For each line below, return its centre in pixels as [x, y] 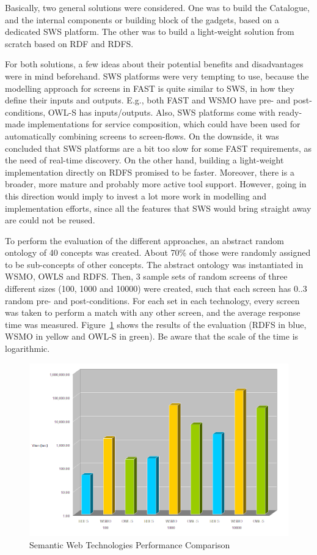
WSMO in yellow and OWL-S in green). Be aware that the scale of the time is [152, 336]
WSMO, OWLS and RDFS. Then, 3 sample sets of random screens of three [146, 276]
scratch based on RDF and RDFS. [69, 43]
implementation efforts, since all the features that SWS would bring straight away [158, 208]
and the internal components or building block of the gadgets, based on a [142, 19]
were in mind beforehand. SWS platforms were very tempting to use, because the [157, 76]
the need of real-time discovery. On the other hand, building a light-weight [144, 160]
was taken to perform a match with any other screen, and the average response [153, 312]
